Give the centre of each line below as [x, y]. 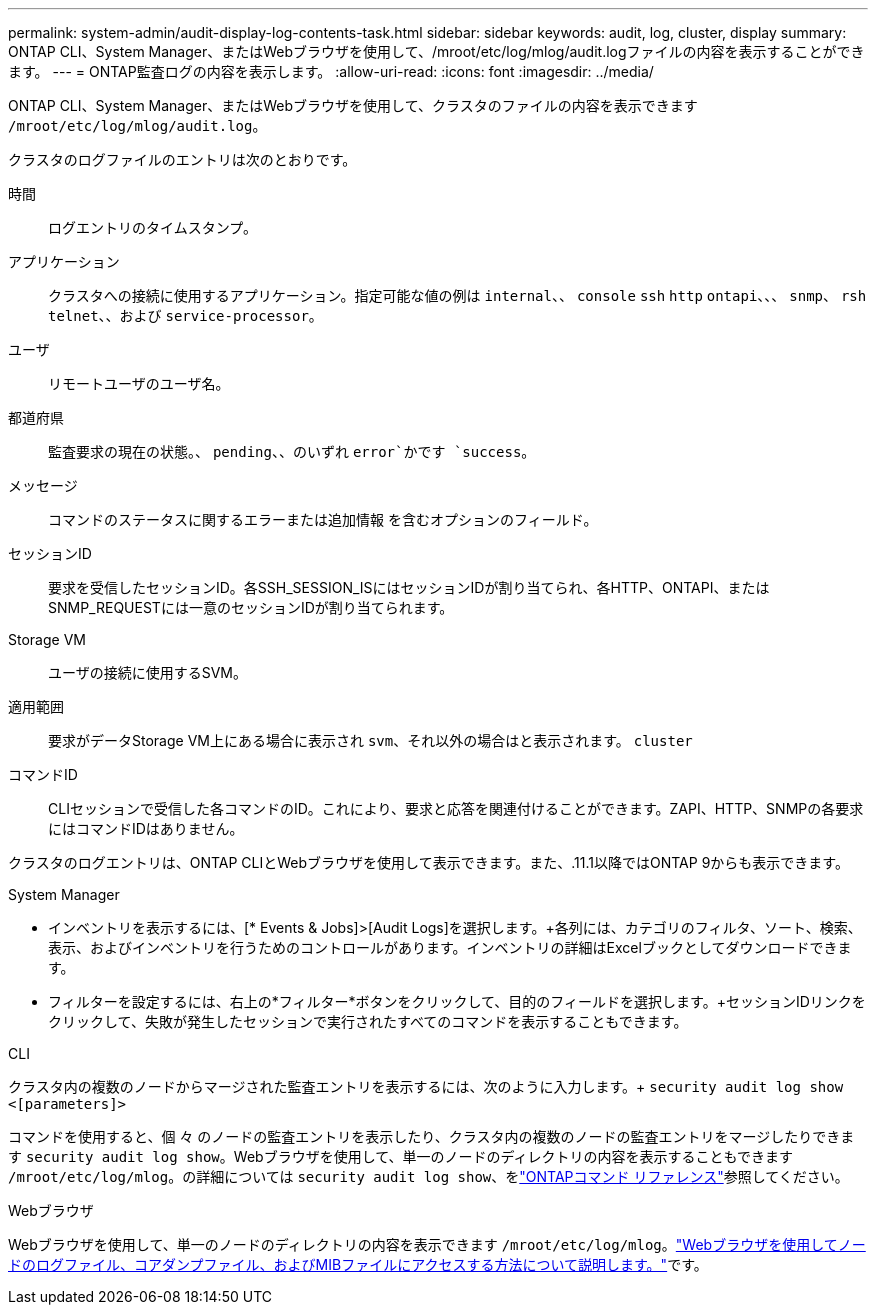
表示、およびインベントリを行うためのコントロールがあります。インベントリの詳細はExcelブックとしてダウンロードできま [450, 947]
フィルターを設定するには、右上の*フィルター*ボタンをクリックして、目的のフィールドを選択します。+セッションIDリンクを [457, 1001]
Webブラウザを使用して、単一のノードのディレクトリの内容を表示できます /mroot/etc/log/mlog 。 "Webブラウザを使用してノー [437, 1244]
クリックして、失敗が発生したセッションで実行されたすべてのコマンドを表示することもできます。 [368, 1021]
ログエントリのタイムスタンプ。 [152, 227]
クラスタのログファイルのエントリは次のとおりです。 [182, 159]
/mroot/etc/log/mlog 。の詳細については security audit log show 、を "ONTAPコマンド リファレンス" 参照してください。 [428, 1176]
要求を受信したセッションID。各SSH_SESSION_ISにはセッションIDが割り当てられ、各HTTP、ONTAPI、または [409, 587]
